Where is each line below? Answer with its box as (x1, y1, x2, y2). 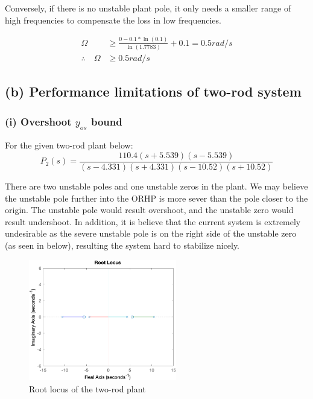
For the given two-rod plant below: (5, 139, 133, 152)
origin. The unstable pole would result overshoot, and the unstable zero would (5, 203, 294, 216)
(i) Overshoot (5, 113, 72, 129)
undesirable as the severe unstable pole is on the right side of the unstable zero (5, 227, 297, 240)
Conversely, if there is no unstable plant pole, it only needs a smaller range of (5, 2, 291, 14)
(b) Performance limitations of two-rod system (5, 82, 302, 101)
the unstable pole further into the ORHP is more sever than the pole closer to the (5, 191, 308, 204)
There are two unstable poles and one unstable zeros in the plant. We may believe (5, 179, 308, 192)
